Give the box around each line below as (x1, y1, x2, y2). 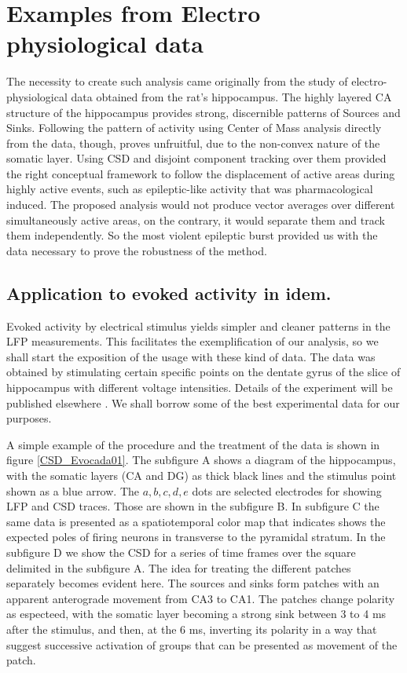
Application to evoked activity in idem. (6, 280, 332, 305)
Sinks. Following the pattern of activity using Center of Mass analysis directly (6, 119, 382, 136)
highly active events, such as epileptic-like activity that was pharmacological (6, 181, 373, 197)
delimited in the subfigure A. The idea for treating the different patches (6, 559, 351, 576)
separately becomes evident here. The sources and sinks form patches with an (6, 575, 379, 591)
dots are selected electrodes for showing (192, 482, 382, 499)
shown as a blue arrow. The (6, 482, 139, 499)
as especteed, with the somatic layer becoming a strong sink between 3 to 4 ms (6, 605, 387, 622)
